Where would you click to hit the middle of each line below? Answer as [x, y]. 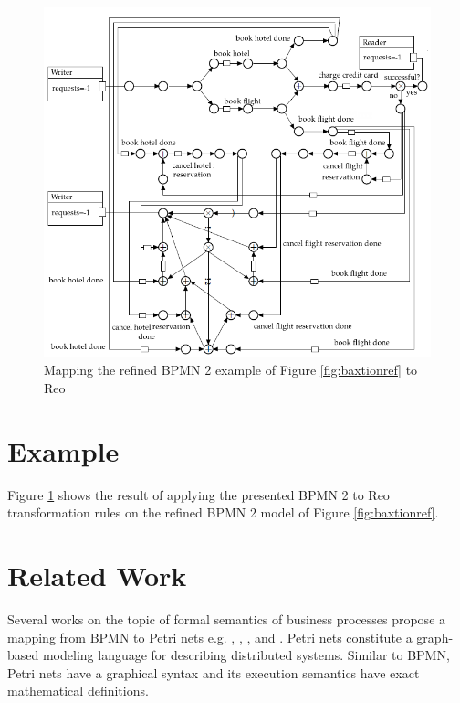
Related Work [97, 575]
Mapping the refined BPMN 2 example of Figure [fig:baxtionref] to [231, 370]
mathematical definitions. [78, 691]
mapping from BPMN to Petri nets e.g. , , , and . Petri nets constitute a [210, 637]
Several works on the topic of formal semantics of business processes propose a [227, 619]
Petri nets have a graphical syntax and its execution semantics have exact [214, 672]
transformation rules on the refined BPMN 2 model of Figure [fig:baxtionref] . [223, 512]
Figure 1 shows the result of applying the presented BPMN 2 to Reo [199, 494]
